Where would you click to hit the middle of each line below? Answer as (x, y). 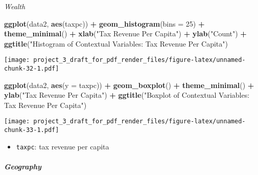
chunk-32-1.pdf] (32, 69)
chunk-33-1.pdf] (32, 130)
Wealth (15, 6)
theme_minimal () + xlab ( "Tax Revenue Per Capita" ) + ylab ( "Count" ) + (125, 34)
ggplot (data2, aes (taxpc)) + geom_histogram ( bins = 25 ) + (104, 23)
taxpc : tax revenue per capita (63, 146)
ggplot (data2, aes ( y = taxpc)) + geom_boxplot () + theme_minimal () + (129, 85)
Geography (23, 167)
